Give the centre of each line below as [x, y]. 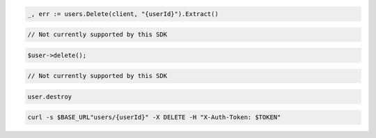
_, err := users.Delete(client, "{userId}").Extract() [123, 14]
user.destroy [50, 97]
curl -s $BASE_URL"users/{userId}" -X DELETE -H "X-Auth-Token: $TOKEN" [154, 117]
